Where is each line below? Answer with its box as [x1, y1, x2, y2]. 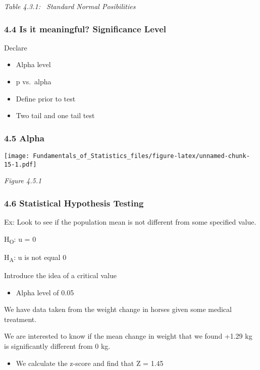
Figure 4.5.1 [4, 175, 42, 186]
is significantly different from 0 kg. [4, 340, 111, 351]
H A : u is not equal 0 [4, 251, 67, 263]
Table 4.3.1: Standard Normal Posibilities [4, 1, 136, 11]
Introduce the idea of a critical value [4, 270, 117, 280]
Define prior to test [16, 93, 76, 103]
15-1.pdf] [4, 161, 37, 168]
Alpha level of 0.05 [16, 287, 74, 297]
